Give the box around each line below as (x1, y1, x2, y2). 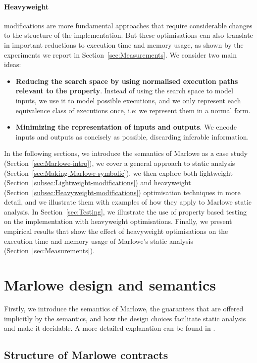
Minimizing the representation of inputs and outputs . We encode (15, 122, 237, 132)
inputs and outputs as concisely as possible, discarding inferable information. (15, 131, 249, 142)
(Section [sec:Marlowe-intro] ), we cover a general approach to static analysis (4, 157, 235, 168)
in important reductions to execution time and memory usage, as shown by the (4, 39, 244, 50)
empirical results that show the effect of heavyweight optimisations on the (4, 226, 228, 236)
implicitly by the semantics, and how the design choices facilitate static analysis (4, 313, 246, 323)
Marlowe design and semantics (4, 275, 216, 295)
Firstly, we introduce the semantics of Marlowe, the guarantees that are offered (4, 303, 244, 313)
